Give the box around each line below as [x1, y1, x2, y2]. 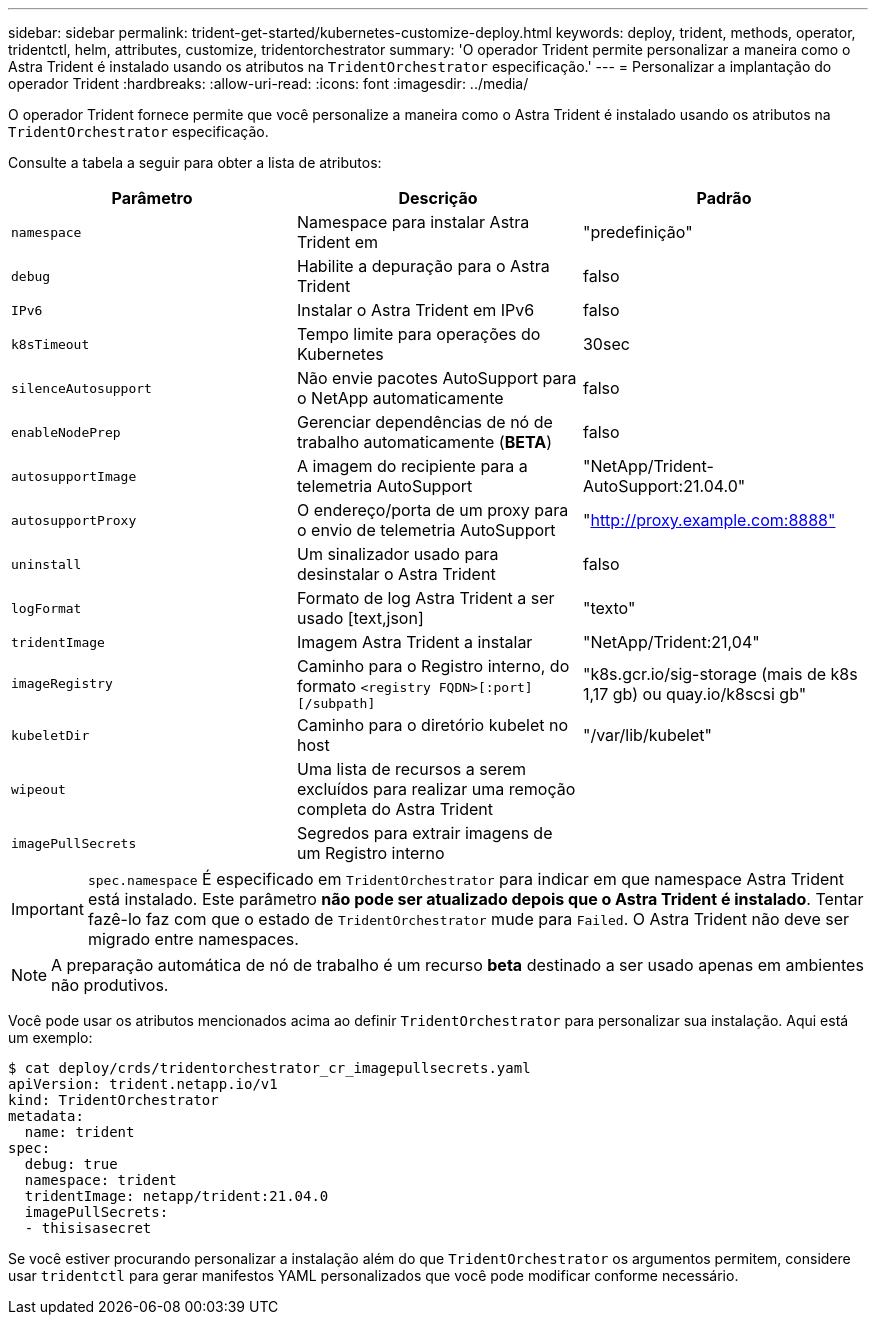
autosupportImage [11, 468, 137, 484]
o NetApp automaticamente [296, 388, 504, 408]
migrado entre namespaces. [87, 929, 299, 949]
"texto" [582, 598, 636, 618]
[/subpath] [296, 696, 376, 711]
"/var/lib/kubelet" [582, 725, 712, 745]
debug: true [24, 1156, 118, 1172]
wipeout [11, 781, 66, 797]
